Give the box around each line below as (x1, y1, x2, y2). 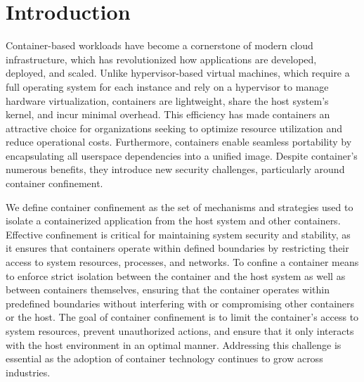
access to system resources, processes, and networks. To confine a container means (6, 255, 359, 269)
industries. (6, 364, 51, 379)
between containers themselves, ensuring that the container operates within (6, 282, 330, 297)
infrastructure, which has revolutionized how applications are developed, (6, 51, 317, 66)
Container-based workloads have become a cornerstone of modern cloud (6, 38, 313, 53)
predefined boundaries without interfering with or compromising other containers (6, 295, 355, 310)
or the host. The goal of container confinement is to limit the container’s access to (6, 310, 359, 324)
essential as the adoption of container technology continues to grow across (6, 351, 323, 366)
